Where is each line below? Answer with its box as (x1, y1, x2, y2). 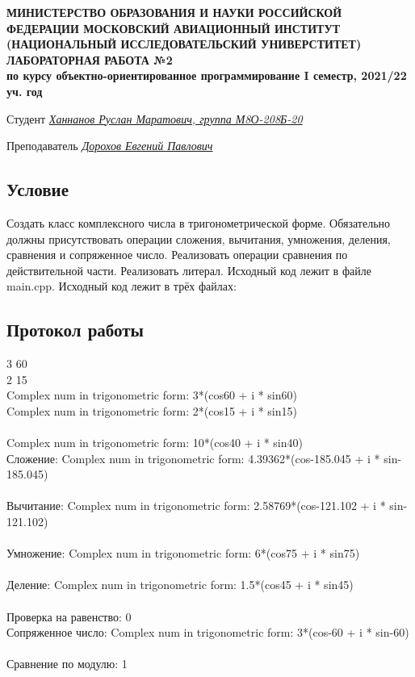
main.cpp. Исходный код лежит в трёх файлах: (6, 278, 237, 295)
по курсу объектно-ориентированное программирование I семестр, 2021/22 (6, 67, 407, 84)
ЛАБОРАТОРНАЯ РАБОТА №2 (6, 51, 173, 68)
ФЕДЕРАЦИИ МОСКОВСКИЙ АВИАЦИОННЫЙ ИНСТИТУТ (6, 19, 341, 36)
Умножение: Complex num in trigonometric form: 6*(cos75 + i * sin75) (6, 545, 360, 562)
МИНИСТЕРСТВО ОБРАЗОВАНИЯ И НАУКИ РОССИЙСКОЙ (6, 4, 342, 20)
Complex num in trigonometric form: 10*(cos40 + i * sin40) (6, 434, 303, 451)
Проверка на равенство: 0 (6, 608, 132, 625)
